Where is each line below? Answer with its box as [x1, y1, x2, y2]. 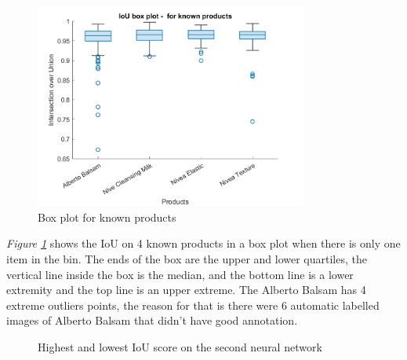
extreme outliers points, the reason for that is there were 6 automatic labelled [6, 296, 380, 313]
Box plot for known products [38, 208, 176, 225]
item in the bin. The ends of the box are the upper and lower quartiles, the [6, 251, 367, 267]
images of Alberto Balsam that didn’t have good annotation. [6, 312, 298, 329]
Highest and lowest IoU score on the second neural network [38, 339, 322, 355]
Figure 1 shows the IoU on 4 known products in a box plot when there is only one [6, 235, 401, 252]
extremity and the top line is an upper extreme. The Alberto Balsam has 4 [6, 281, 366, 298]
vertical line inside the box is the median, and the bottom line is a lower [6, 266, 354, 282]
